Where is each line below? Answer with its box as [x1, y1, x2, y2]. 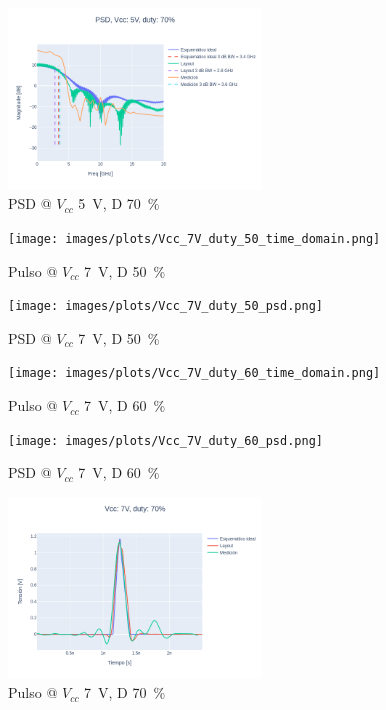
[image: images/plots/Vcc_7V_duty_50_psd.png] [8, 299, 323, 314]
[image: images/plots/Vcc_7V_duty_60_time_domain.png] [8, 366, 381, 381]
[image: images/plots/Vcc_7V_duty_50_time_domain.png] [8, 231, 381, 246]
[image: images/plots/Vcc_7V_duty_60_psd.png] [8, 433, 323, 448]
